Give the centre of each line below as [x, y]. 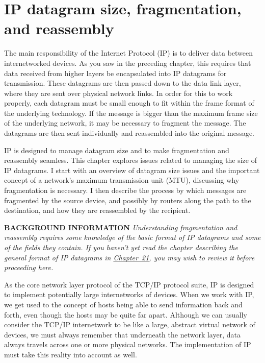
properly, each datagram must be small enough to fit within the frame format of [129, 103]
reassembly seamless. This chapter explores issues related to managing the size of [130, 160]
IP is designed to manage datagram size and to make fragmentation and [117, 150]
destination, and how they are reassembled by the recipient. [97, 210]
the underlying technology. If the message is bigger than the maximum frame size [131, 113]
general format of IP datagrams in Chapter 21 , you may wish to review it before [129, 257]
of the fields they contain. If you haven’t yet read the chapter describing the [121, 247]
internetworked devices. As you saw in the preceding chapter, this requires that [128, 63]
